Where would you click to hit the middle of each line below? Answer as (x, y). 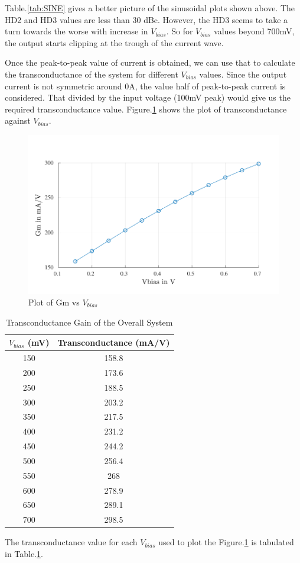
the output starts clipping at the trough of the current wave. (114, 42)
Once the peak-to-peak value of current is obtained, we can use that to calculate (150, 62)
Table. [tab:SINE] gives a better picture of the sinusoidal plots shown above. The (150, 8)
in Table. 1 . (24, 554)
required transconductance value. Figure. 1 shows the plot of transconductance (146, 109)
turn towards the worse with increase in (76, 31)
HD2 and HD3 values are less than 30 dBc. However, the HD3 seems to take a (146, 19)
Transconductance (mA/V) (114, 342)
